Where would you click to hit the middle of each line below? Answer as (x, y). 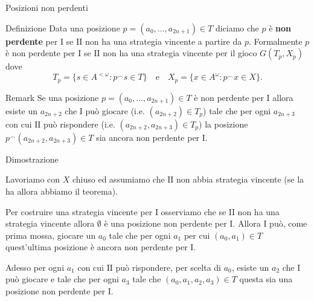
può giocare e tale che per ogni (62, 279)
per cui (197, 235)
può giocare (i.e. (115, 110)
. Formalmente (275, 41)
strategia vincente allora (50, 223)
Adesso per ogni (35, 267)
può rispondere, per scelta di (168, 267)
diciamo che (237, 28)
